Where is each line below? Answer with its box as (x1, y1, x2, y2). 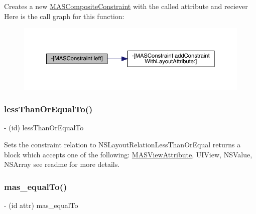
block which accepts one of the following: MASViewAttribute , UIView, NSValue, (4, 149, 252, 159)
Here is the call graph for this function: (4, 11, 124, 21)
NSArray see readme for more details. (4, 159, 120, 169)
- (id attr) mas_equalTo (4, 199, 78, 210)
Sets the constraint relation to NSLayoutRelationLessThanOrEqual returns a (4, 139, 241, 149)
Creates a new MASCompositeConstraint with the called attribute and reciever (4, 1, 248, 11)
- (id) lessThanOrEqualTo (4, 122, 84, 133)
